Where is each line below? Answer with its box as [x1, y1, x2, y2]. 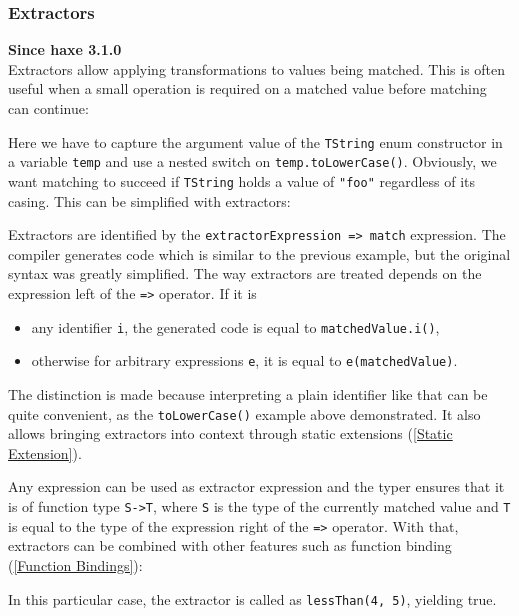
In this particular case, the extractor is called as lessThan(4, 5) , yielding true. [8, 588, 497, 609]
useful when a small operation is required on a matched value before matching [8, 78, 487, 99]
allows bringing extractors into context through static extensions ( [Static [8, 423, 453, 444]
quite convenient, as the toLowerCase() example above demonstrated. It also [8, 403, 481, 424]
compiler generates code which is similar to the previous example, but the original [8, 243, 511, 264]
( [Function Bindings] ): [8, 554, 143, 575]
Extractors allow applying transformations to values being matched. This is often [8, 58, 506, 79]
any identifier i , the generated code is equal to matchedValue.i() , [31, 316, 440, 337]
